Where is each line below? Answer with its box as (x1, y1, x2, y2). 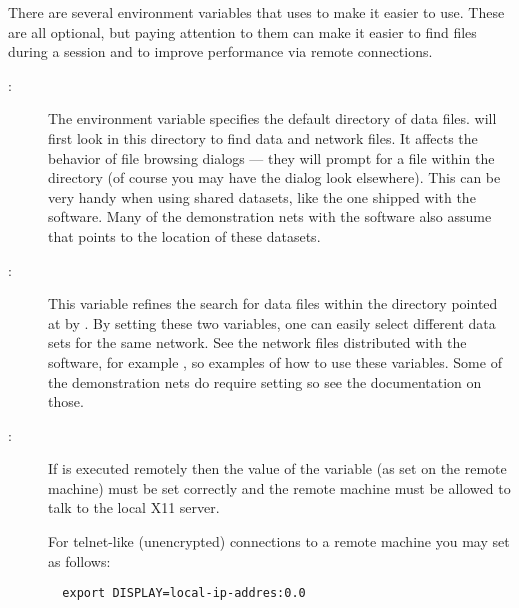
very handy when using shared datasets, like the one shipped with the (48, 186, 476, 207)
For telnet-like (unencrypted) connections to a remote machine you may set (48, 531, 510, 552)
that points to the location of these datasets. (48, 225, 321, 246)
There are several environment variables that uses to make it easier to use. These (8, 2, 505, 22)
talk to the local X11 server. (48, 497, 220, 518)
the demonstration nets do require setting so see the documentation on (48, 371, 482, 392)
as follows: (48, 550, 111, 571)
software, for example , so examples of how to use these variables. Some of (48, 351, 502, 372)
